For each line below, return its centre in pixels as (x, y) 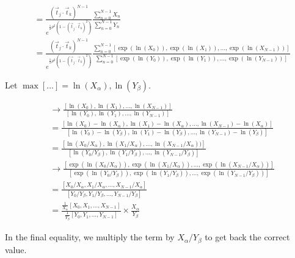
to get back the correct (247, 237)
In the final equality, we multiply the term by (90, 237)
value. (16, 249)
